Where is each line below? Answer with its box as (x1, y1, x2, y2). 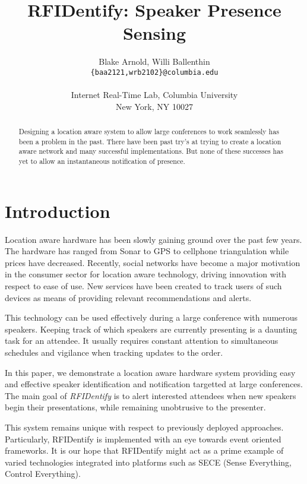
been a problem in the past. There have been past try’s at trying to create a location (18, 136, 281, 146)
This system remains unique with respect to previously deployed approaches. (5, 421, 284, 434)
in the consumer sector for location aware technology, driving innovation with (5, 268, 287, 280)
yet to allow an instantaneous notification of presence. (18, 156, 185, 166)
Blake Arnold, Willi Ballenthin (99, 55, 210, 68)
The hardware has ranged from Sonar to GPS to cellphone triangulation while (5, 245, 289, 257)
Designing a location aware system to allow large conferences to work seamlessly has (18, 126, 279, 137)
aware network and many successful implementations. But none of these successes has (18, 146, 283, 156)
